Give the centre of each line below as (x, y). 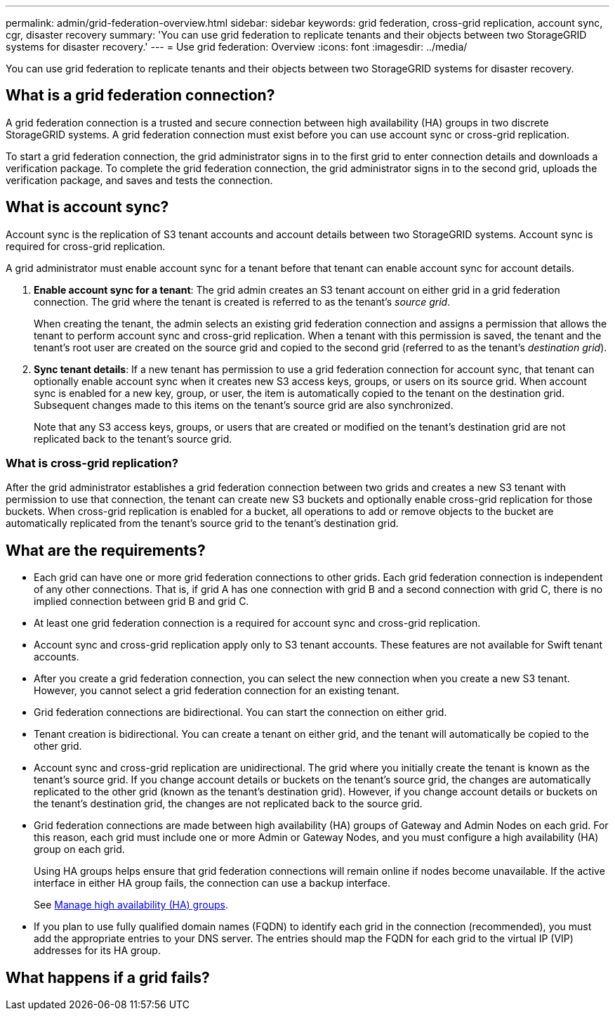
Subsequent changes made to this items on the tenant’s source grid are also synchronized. (244, 405)
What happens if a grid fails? (108, 977)
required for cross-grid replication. (86, 246)
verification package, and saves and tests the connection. (139, 180)
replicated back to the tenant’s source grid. (133, 438)
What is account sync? (87, 207)
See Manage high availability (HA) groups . (131, 905)
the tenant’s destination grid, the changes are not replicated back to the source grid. (228, 804)
